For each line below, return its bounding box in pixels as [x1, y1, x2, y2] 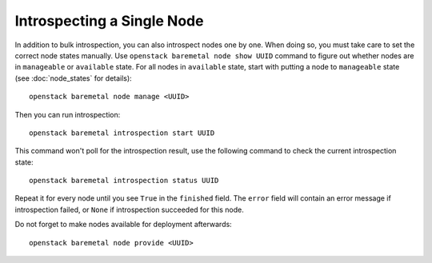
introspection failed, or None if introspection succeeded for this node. [14, 205, 244, 214]
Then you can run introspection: [14, 110, 121, 119]
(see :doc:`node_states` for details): [14, 73, 132, 83]
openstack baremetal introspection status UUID [29, 176, 219, 185]
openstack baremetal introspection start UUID [29, 128, 215, 137]
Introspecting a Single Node [14, 12, 204, 30]
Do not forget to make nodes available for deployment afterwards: [14, 220, 232, 229]
